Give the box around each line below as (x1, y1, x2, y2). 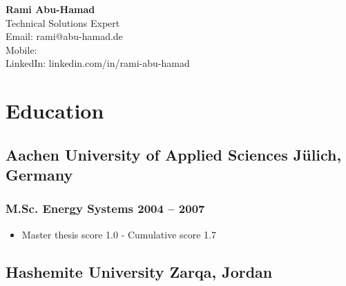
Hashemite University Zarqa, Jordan (6, 261, 273, 282)
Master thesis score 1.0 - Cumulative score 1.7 (21, 227, 217, 241)
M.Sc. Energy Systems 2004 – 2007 (6, 200, 205, 217)
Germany (6, 164, 73, 185)
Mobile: (6, 42, 37, 57)
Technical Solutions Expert (6, 15, 120, 30)
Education (6, 96, 104, 125)
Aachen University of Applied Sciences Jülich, (6, 143, 342, 165)
